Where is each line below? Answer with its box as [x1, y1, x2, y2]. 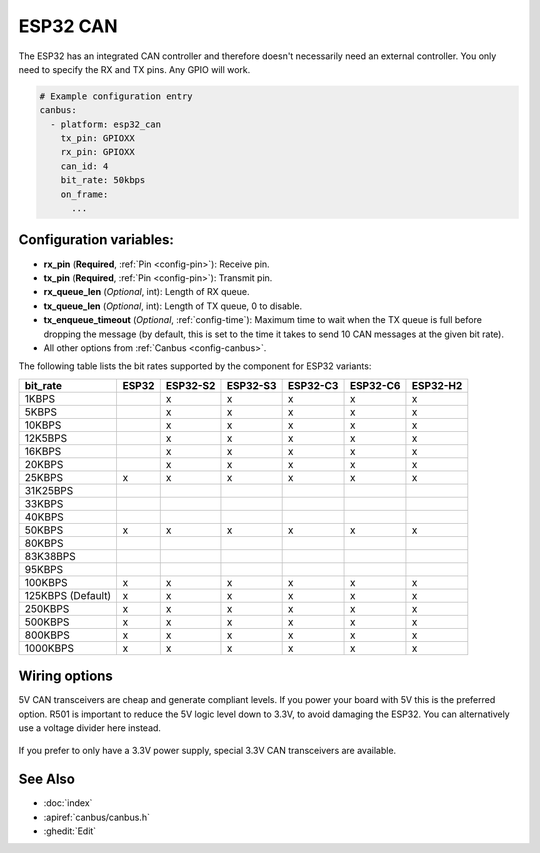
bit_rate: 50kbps [60, 175, 146, 186]
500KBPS [24, 615, 70, 629]
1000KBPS [24, 641, 75, 655]
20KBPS [24, 457, 64, 471]
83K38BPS [24, 549, 76, 563]
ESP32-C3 [287, 378, 339, 392]
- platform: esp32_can [50, 118, 162, 130]
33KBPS [24, 496, 64, 510]
